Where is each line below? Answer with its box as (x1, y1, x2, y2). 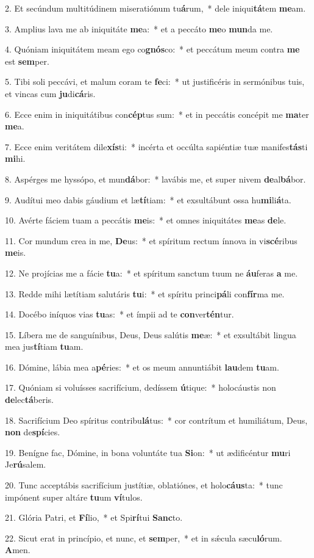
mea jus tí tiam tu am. (5, 340, 84, 353)
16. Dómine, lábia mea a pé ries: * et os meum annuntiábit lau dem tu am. (5, 360, 279, 373)
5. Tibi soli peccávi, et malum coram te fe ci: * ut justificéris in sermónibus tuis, (5, 75, 305, 88)
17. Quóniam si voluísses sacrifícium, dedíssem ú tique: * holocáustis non (5, 381, 276, 394)
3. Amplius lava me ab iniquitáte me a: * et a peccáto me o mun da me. (5, 22, 273, 35)
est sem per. (5, 54, 49, 67)
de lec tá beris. (5, 393, 54, 406)
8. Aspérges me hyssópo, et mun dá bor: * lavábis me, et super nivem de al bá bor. (5, 172, 306, 185)
